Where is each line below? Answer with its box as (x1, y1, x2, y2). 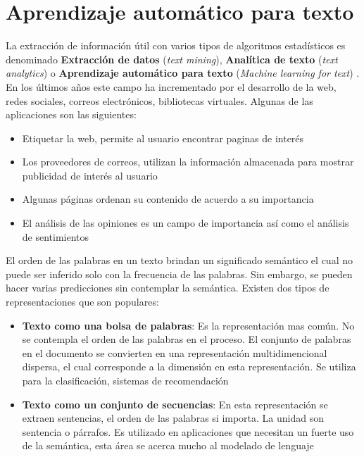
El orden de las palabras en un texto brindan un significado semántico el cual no (6, 253, 353, 268)
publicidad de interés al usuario (22, 168, 158, 182)
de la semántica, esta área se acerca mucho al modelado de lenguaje (22, 438, 314, 453)
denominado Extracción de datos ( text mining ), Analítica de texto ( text (6, 51, 338, 66)
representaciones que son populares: (6, 294, 159, 309)
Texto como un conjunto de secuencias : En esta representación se (22, 396, 328, 411)
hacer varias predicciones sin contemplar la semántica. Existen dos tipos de (6, 280, 330, 295)
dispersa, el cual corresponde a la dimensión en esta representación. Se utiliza (22, 359, 356, 374)
